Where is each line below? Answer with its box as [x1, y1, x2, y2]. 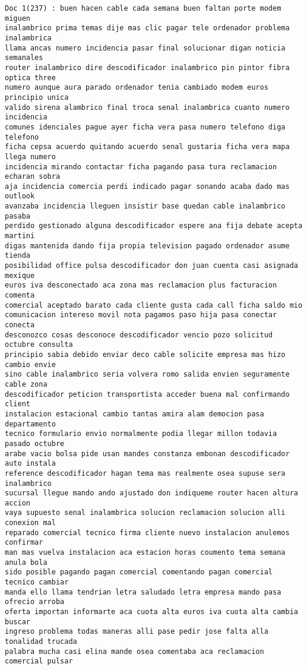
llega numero [5, 152, 56, 161]
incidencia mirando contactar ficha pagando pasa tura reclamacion [5, 162, 277, 171]
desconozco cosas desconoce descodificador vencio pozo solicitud [5, 330, 273, 339]
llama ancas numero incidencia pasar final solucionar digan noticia [5, 43, 286, 52]
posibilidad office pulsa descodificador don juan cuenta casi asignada [5, 261, 298, 270]
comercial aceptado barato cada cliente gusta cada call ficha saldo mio [5, 301, 303, 309]
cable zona [5, 380, 48, 388]
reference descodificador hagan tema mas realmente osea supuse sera [5, 469, 286, 478]
